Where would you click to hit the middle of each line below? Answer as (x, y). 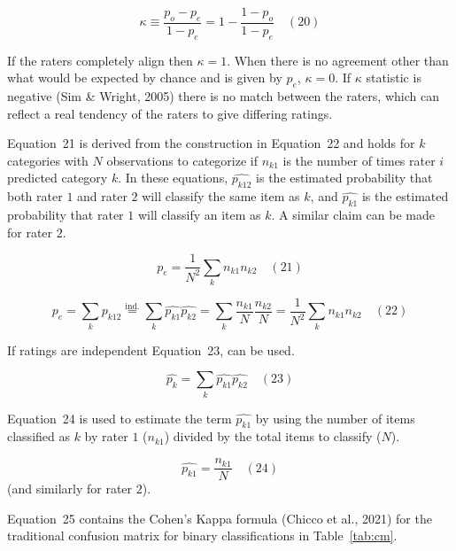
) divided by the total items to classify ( (273, 436)
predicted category (58, 178)
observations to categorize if (182, 160)
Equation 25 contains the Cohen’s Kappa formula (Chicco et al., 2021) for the (220, 518)
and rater (102, 196)
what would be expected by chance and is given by (145, 78)
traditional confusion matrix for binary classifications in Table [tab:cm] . (202, 535)
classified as (39, 436)
